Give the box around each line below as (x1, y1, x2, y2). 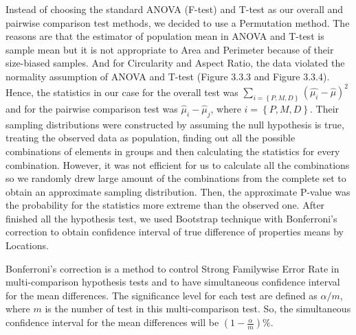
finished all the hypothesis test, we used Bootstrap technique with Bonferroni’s (5, 211, 337, 225)
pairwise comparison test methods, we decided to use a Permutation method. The (5, 15, 350, 30)
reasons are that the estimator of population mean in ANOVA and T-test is (5, 29, 324, 43)
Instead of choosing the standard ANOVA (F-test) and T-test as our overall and (5, 2, 344, 16)
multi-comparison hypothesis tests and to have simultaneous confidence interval (5, 275, 340, 289)
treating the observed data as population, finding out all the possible (5, 130, 296, 145)
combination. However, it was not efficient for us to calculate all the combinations (5, 157, 350, 172)
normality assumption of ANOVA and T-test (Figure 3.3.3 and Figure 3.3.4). (5, 69, 330, 83)
